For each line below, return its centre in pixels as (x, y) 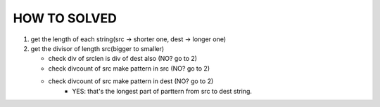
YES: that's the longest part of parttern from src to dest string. (162, 91)
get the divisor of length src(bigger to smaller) (97, 48)
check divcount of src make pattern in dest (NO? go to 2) (131, 81)
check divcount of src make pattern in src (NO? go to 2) (129, 68)
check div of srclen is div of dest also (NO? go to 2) (122, 59)
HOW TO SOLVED (65, 18)
